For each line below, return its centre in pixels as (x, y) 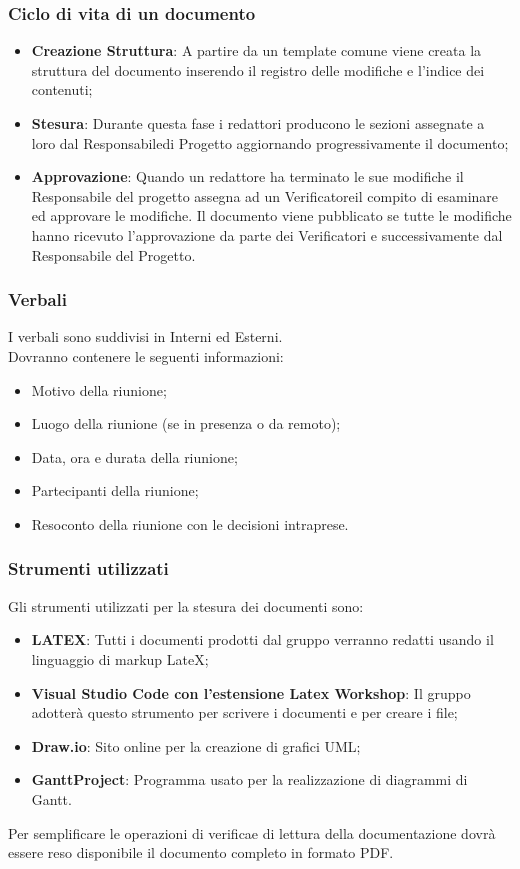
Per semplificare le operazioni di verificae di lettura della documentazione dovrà (252, 832)
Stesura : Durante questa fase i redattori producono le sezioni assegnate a (258, 123)
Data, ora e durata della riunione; (134, 456)
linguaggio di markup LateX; (120, 658)
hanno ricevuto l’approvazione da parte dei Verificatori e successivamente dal (267, 234)
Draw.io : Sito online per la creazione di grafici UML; (196, 745)
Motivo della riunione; (99, 389)
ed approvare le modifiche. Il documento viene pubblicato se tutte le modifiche (271, 215)
